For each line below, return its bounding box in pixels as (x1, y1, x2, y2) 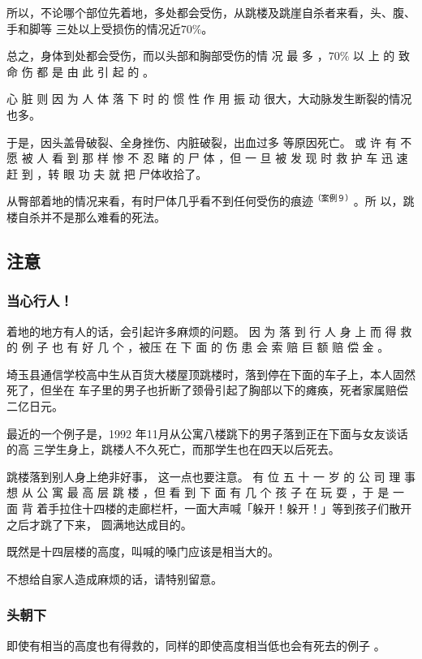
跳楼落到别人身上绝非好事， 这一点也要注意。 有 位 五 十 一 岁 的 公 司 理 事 (6, 467, 416, 485)
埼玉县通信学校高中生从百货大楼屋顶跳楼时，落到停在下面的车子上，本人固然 (6, 365, 416, 382)
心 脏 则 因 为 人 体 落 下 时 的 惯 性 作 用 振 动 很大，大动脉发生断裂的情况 (6, 90, 412, 107)
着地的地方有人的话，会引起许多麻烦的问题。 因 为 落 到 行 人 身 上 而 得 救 (6, 322, 412, 339)
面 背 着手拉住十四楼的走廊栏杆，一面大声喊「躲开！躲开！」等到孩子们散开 (6, 499, 412, 516)
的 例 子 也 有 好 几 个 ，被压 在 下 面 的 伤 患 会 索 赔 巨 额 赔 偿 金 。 (6, 338, 390, 355)
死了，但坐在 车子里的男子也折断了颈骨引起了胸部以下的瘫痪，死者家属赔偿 (6, 381, 408, 398)
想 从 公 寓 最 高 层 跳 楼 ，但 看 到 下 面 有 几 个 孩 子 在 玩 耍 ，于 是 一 (6, 484, 404, 501)
